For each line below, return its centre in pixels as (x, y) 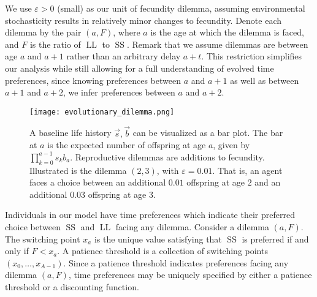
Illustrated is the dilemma (78, 170)
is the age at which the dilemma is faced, (227, 32)
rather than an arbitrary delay (124, 56)
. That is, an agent (247, 170)
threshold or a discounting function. (72, 286)
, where (127, 32)
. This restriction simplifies (252, 56)
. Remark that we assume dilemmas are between (217, 44)
